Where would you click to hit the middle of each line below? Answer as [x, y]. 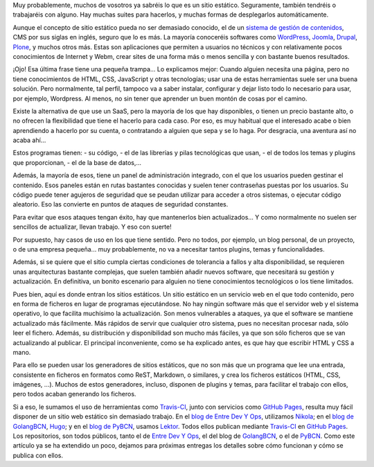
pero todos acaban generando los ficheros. [74, 394]
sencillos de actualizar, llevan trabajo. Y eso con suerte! [92, 227]
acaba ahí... [29, 140]
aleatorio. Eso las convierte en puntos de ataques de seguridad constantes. [121, 204]
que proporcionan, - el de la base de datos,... [77, 162]
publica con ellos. [38, 455]
